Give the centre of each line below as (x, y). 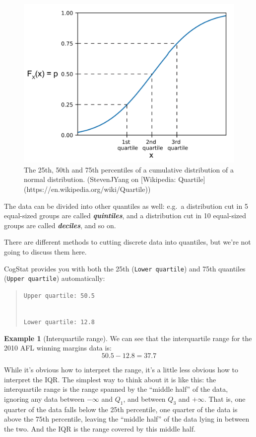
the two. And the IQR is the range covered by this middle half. (100, 428)
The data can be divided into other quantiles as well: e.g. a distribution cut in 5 (126, 206)
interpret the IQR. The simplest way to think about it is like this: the (110, 379)
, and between (144, 398)
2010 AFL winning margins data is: (58, 348)
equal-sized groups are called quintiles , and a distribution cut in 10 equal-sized (125, 216)
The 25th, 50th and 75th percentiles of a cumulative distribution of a (129, 169)
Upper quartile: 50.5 (59, 296)
